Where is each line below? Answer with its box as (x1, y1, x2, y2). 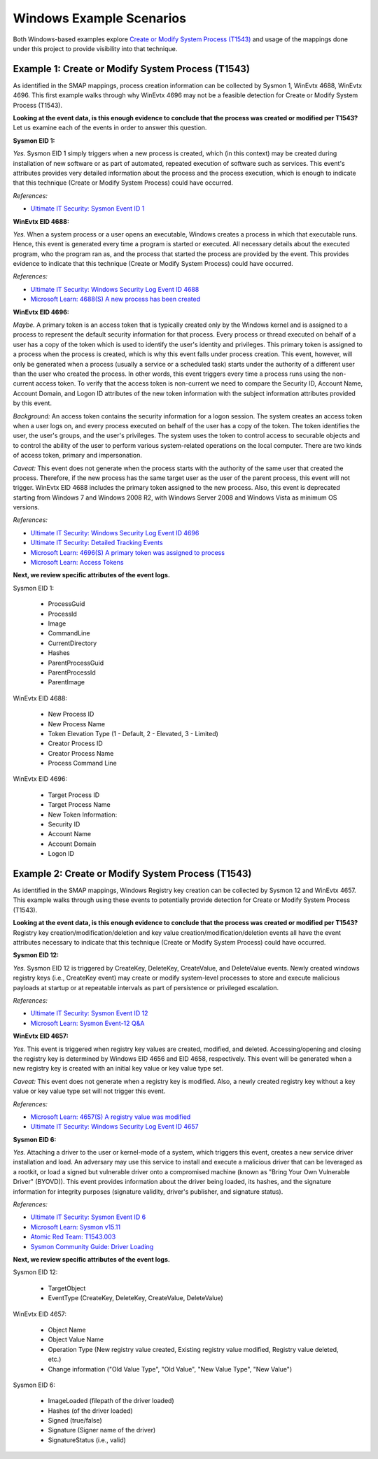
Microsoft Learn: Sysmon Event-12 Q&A (30, 1019, 145, 1027)
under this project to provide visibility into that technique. (13, 44, 178, 52)
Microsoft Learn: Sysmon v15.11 (30, 1222, 121, 1231)
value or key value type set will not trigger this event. (13, 1087, 166, 1095)
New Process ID (48, 710, 94, 719)
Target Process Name (48, 801, 111, 809)
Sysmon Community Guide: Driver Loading (30, 1242, 154, 1250)
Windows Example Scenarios (13, 10, 187, 26)
